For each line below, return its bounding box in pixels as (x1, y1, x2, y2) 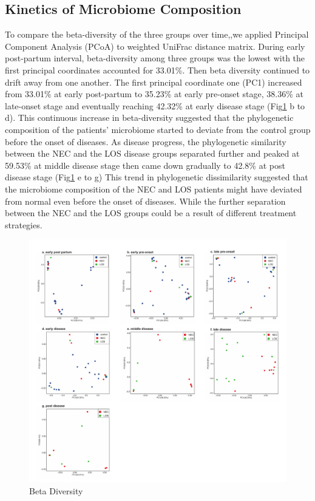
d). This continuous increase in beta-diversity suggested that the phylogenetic (5, 111, 294, 124)
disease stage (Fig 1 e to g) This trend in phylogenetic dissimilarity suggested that (5, 171, 308, 183)
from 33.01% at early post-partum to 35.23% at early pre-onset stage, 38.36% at (5, 87, 303, 100)
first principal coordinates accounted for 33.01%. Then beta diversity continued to (5, 63, 310, 76)
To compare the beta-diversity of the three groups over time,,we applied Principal (5, 28, 309, 41)
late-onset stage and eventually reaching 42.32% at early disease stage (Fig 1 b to (5, 99, 305, 112)
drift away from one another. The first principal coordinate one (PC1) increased (5, 75, 302, 88)
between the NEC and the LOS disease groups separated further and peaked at (5, 147, 300, 160)
